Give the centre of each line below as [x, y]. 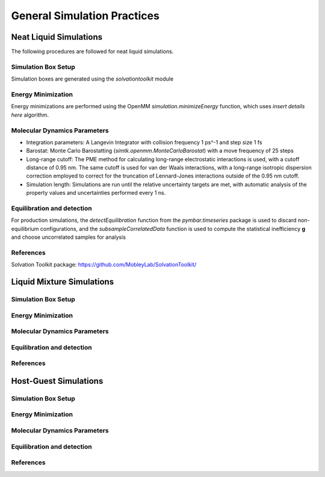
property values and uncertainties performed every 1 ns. [96, 193]
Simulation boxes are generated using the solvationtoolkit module [92, 79]
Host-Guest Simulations [57, 381]
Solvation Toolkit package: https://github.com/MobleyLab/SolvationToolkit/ [104, 265]
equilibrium [25, 229]
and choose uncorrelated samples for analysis [69, 237]
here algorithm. [30, 115]
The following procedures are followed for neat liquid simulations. [92, 52]
